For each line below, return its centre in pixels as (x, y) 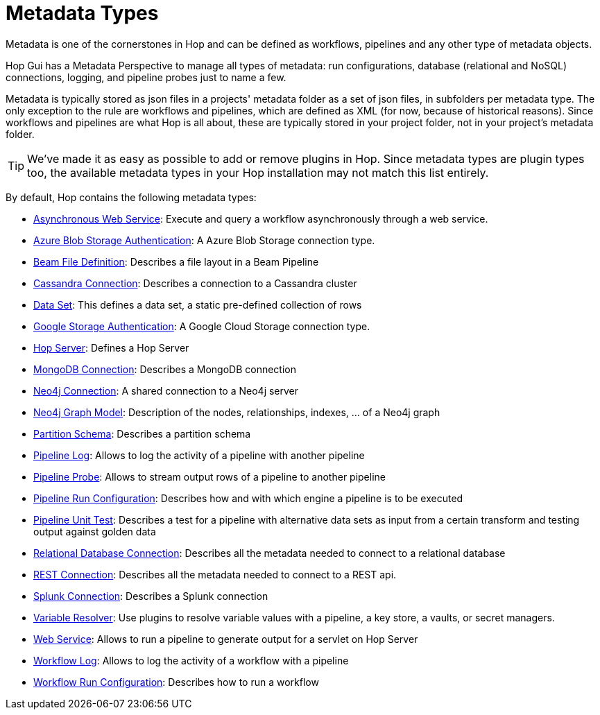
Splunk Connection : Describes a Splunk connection (151, 596)
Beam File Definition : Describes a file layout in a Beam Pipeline (176, 261)
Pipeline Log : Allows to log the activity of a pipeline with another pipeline (199, 455)
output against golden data (95, 531)
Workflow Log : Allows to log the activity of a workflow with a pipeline (191, 660)
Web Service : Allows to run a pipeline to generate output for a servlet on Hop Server (226, 639)
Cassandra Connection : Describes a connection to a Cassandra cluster (195, 283)
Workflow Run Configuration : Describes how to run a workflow (176, 682)
